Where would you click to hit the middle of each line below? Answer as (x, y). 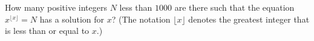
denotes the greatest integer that (249, 19)
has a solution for (72, 19)
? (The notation (141, 19)
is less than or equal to (47, 31)
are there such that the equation (234, 7)
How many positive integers (56, 7)
